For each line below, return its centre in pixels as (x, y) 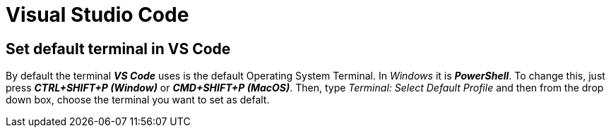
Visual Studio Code (97, 15)
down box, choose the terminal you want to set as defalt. (138, 100)
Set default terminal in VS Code (118, 49)
